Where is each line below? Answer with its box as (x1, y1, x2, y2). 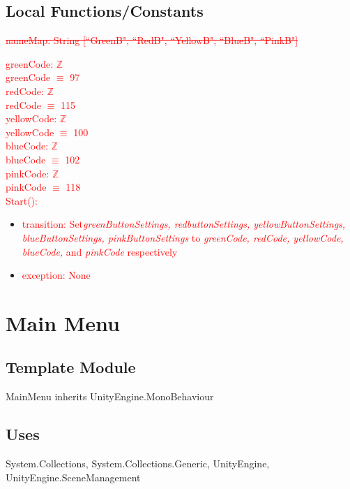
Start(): (6, 193, 38, 207)
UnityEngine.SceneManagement (6, 469, 141, 484)
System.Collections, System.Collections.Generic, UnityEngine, (6, 456, 270, 471)
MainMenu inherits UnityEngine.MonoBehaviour (6, 389, 214, 404)
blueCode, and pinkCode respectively (22, 244, 178, 258)
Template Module (6, 356, 136, 378)
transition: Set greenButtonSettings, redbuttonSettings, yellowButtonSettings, (22, 217, 346, 231)
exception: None (22, 268, 91, 282)
